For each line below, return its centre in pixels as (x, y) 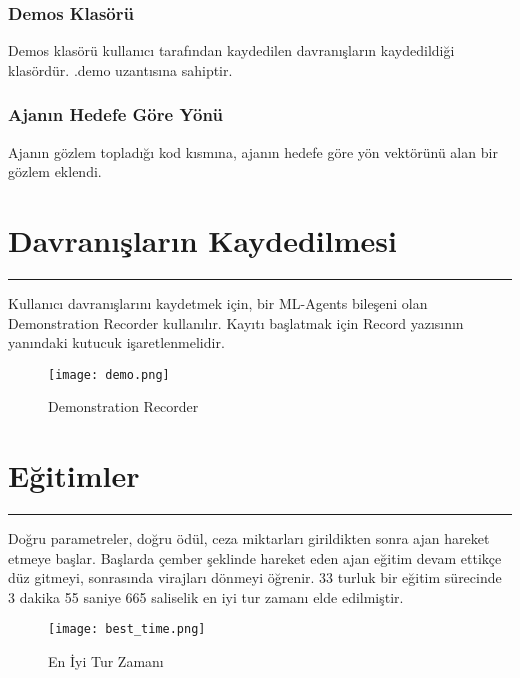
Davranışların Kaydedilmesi (202, 240)
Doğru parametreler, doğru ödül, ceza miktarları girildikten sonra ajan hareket (249, 538)
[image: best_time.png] (127, 629)
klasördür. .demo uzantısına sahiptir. (120, 69)
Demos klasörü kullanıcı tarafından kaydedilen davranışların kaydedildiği (231, 50)
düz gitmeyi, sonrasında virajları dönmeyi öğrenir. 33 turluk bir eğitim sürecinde (255, 577)
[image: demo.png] (109, 374)
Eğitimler (74, 475)
